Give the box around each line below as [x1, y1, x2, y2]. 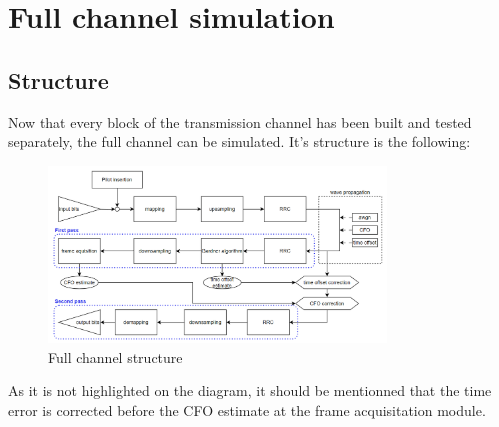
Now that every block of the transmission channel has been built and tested [8, 111, 472, 132]
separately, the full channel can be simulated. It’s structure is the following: [8, 131, 471, 152]
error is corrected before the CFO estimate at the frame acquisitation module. [8, 399, 486, 420]
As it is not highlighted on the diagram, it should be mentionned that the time [8, 380, 492, 401]
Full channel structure [48, 346, 183, 367]
